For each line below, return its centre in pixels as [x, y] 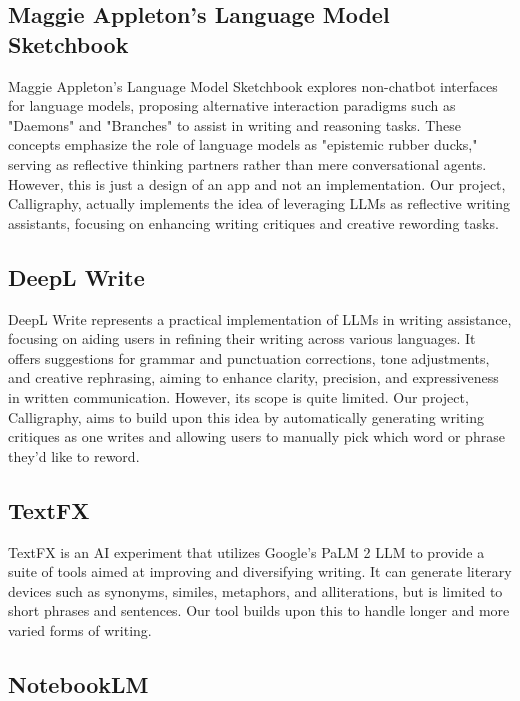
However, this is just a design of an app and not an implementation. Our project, [257, 183]
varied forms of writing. [80, 629]
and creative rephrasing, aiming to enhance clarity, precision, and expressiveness [253, 377]
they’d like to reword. [74, 455]
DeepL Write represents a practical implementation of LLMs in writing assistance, [260, 318]
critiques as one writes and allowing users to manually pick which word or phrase [256, 436]
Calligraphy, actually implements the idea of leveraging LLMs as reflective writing [259, 203]
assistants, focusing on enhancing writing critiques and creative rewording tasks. [253, 222]
